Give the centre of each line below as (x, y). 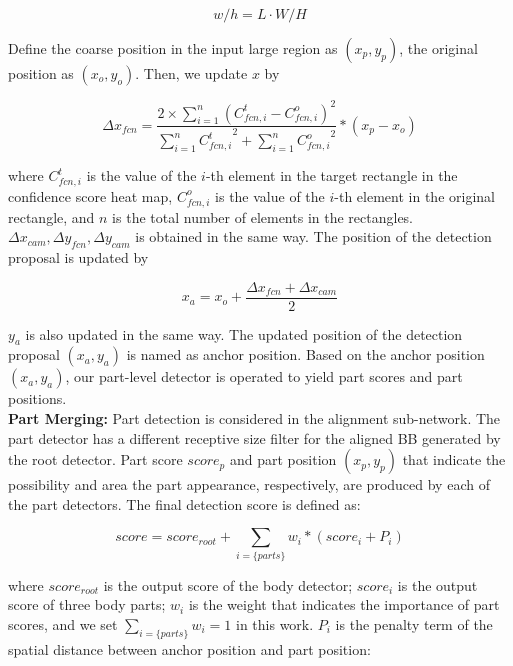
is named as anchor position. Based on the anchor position (305, 354)
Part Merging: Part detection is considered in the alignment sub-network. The (254, 418)
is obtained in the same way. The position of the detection (313, 236)
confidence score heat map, (90, 195)
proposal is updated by (78, 257)
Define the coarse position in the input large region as (173, 48)
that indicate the (454, 459)
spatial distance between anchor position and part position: (189, 648)
